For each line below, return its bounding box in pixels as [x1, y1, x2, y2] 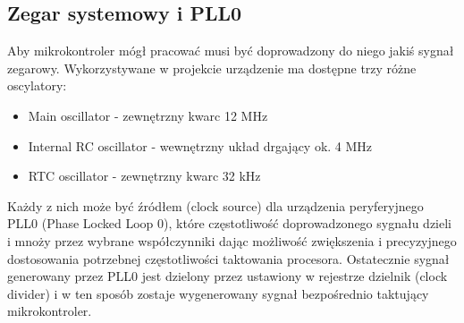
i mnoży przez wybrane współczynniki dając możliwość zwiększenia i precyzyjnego [7, 231, 457, 250]
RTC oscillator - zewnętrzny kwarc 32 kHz [28, 166, 261, 185]
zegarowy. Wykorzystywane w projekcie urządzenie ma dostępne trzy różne [7, 58, 417, 77]
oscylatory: [7, 76, 67, 95]
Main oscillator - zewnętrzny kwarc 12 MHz [28, 106, 268, 124]
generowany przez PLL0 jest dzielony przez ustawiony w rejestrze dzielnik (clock [7, 267, 448, 285]
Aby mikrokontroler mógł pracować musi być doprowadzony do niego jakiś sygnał [7, 41, 454, 60]
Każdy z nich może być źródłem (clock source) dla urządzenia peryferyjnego [7, 196, 424, 215]
